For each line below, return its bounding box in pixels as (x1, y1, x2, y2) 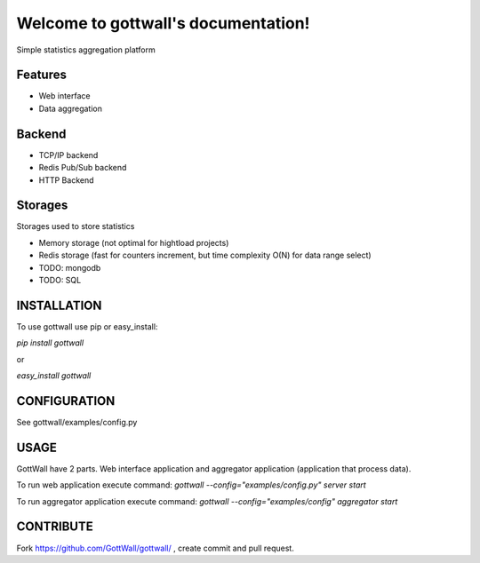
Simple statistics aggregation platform (16, 44, 156, 55)
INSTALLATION (16, 297, 102, 313)
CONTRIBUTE (16, 519, 93, 535)
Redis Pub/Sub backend (38, 163, 127, 173)
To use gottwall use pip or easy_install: (16, 321, 158, 332)
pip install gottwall (16, 337, 84, 348)
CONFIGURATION (16, 393, 116, 408)
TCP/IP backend (38, 149, 99, 160)
